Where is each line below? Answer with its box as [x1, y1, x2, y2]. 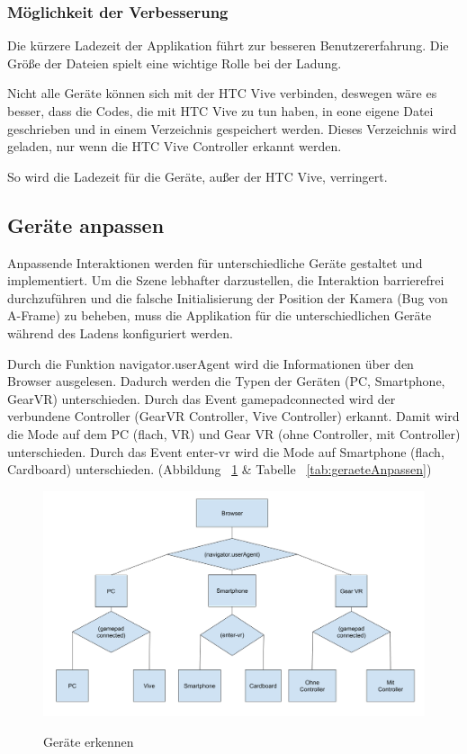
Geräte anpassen [7, 211, 165, 238]
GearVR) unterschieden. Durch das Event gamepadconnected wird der [7, 389, 396, 408]
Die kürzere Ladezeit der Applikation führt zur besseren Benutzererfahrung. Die [7, 36, 449, 55]
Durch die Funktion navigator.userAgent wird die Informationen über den [7, 354, 414, 373]
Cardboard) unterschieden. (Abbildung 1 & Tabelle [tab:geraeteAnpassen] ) [7, 460, 432, 479]
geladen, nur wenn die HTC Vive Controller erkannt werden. [7, 137, 342, 156]
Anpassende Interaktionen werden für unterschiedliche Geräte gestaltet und [7, 253, 423, 272]
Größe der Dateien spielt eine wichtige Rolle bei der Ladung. [7, 53, 342, 72]
